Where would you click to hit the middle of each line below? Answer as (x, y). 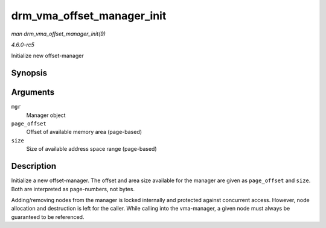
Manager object (46, 115)
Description (34, 166)
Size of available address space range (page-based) (91, 149)
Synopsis (29, 73)
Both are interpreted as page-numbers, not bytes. (73, 189)
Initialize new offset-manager (47, 56)
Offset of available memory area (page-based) (84, 132)
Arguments (33, 93)
